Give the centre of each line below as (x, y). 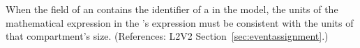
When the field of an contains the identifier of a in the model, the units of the (172, 9)
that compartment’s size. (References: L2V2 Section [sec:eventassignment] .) (167, 36)
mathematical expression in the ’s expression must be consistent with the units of (180, 22)
